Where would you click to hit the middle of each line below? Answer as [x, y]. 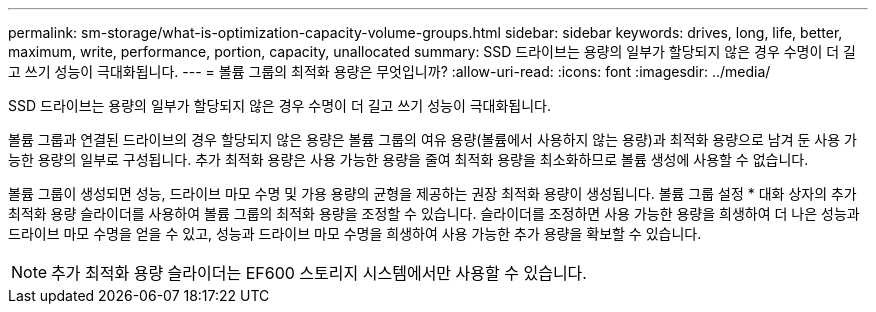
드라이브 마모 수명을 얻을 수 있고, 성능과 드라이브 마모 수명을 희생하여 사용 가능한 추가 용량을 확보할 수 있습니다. [355, 233]
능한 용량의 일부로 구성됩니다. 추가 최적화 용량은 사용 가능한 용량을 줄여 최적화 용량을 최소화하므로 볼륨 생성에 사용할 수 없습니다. [408, 159]
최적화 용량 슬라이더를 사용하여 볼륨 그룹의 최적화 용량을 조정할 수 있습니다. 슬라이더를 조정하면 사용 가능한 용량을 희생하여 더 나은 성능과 [434, 213]
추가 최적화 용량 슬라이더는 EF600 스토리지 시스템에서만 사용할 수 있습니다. [319, 273]
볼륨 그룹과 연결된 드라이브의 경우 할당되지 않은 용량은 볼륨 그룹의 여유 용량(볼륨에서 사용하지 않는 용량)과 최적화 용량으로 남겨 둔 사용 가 [432, 139]
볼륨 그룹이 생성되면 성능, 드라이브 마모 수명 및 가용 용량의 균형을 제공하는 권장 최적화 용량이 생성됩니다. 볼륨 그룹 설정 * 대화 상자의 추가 [432, 193]
